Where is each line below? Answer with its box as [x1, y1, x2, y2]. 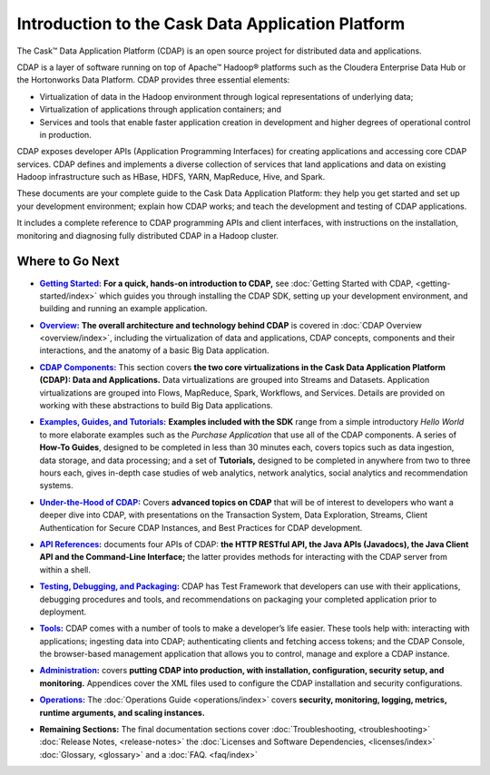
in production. [39, 129, 93, 140]
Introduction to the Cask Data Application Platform [16, 14, 406, 34]
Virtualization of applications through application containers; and [39, 104, 281, 115]
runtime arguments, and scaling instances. [39, 707, 206, 718]
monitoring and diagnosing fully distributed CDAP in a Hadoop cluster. [16, 230, 279, 240]
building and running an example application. [39, 303, 208, 314]
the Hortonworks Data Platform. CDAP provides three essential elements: [16, 74, 290, 85]
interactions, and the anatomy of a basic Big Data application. [39, 345, 269, 356]
